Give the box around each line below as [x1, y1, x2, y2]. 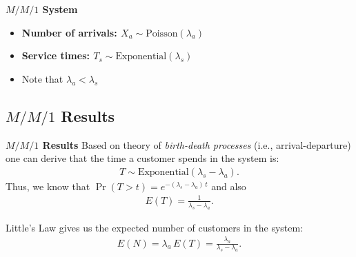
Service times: [21, 48, 90, 63]
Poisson [146, 28, 178, 39]
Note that [21, 71, 63, 85]
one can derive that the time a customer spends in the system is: [6, 151, 279, 165]
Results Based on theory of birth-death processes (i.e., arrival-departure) [42, 137, 351, 152]
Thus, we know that [6, 178, 90, 193]
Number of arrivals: [21, 25, 117, 39]
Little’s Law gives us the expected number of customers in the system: [6, 220, 304, 234]
